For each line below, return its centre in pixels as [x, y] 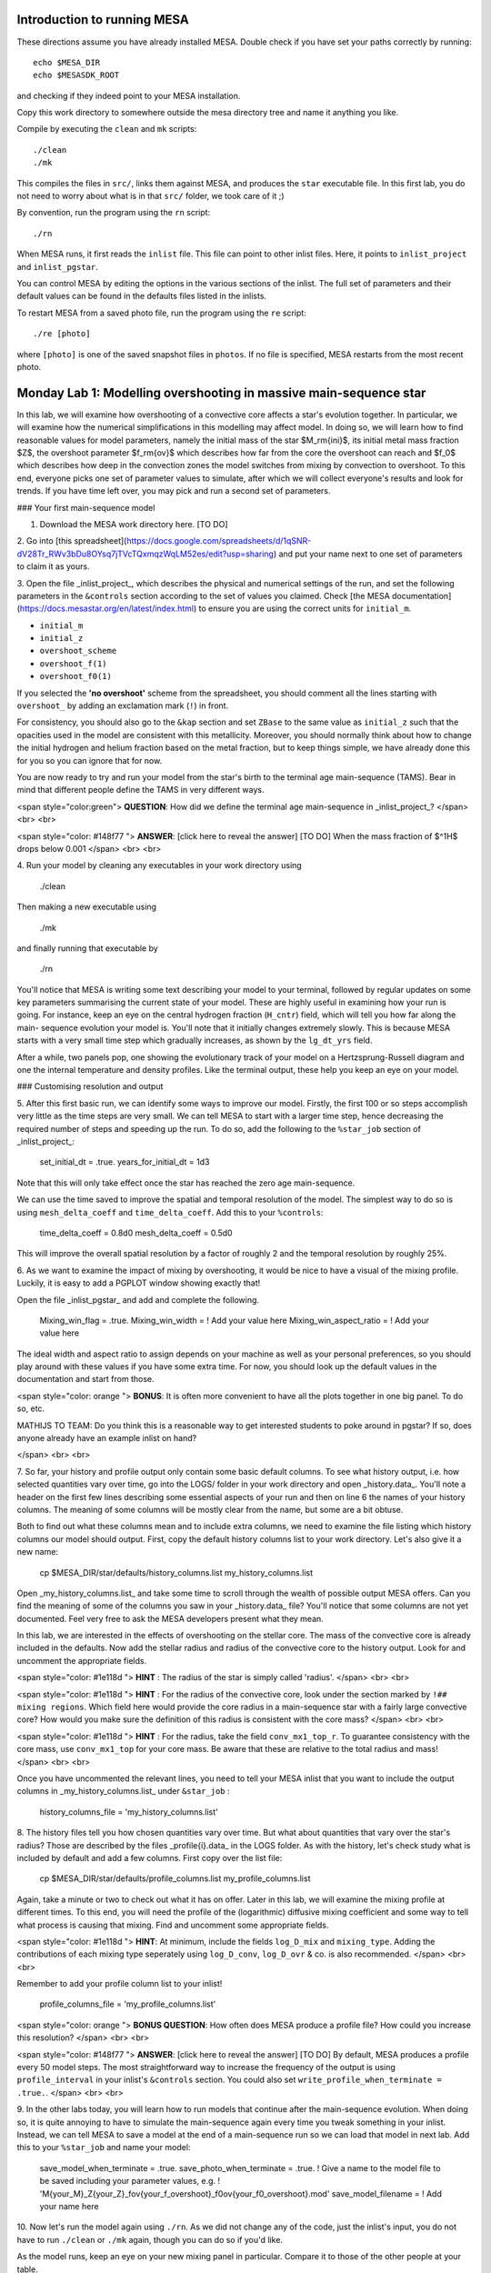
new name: [38, 1552]
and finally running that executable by [87, 948]
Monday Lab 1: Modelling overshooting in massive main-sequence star [221, 392]
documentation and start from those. [85, 1379]
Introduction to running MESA [103, 20]
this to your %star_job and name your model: [104, 2148]
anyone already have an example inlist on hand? [107, 1438]
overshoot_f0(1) [76, 676]
